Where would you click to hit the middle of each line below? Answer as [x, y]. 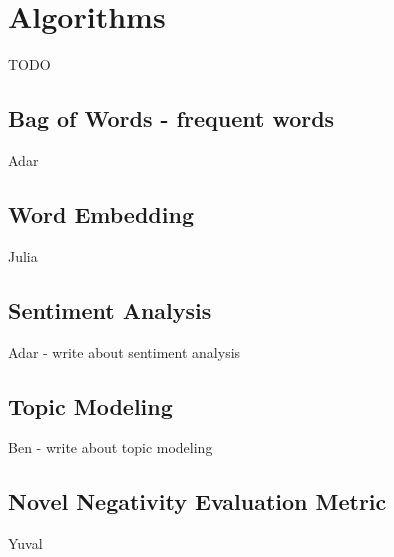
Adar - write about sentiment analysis [124, 351]
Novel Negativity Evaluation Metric [197, 501]
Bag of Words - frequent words [171, 118]
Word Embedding [101, 213]
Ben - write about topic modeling [110, 447]
